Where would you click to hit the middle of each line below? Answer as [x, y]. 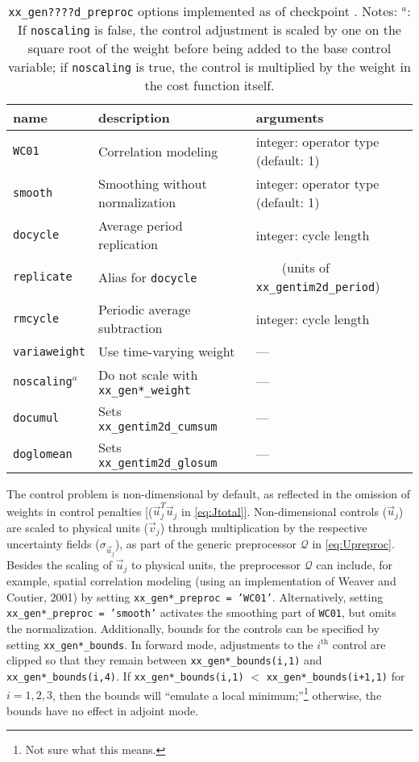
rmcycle [36, 319]
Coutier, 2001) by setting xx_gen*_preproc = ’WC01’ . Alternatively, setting [195, 596]
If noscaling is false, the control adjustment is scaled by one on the [209, 29]
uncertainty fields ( [53, 544]
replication [128, 244]
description [134, 117]
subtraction [131, 328]
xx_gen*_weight [145, 390]
